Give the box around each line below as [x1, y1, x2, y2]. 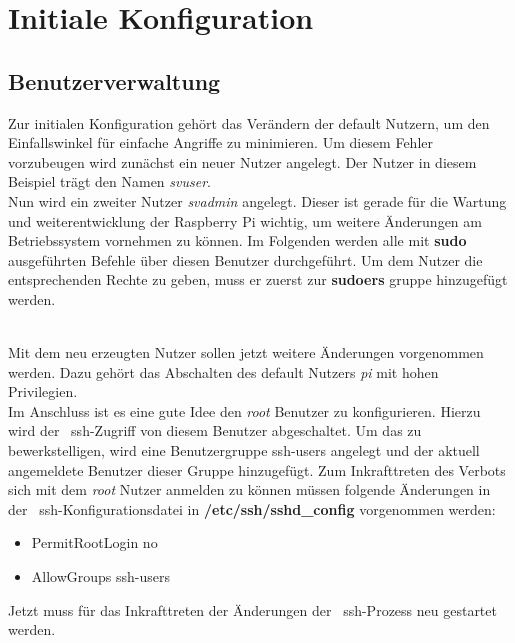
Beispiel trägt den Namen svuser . [8, 171, 211, 192]
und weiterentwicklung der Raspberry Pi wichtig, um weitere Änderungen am [8, 210, 482, 231]
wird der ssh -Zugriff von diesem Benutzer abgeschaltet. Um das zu [8, 420, 422, 441]
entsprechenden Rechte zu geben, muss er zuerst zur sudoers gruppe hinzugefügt [8, 269, 508, 290]
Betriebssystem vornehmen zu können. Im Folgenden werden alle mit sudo [8, 230, 467, 251]
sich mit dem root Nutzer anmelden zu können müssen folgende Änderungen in [8, 479, 491, 500]
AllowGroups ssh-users [31, 566, 171, 587]
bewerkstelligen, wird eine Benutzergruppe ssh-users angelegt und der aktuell [8, 440, 480, 461]
